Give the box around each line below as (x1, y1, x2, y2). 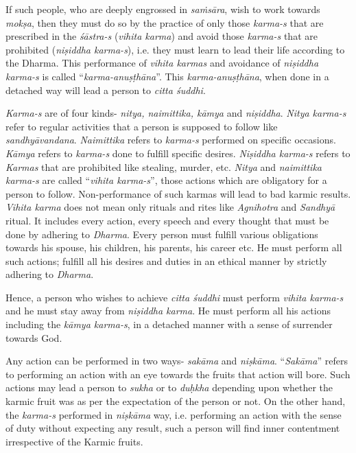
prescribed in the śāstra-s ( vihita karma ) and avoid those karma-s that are (5, 29, 318, 43)
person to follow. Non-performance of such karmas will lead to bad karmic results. (5, 186, 351, 200)
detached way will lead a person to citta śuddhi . (5, 82, 206, 97)
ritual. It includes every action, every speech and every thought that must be (5, 213, 329, 227)
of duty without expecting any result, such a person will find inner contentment (5, 421, 340, 435)
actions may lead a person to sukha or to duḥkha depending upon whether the (5, 380, 333, 395)
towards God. (5, 330, 62, 345)
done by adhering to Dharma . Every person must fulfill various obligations (5, 226, 318, 241)
